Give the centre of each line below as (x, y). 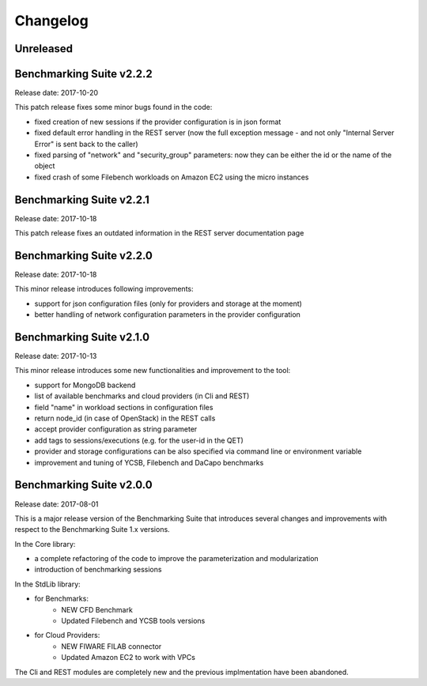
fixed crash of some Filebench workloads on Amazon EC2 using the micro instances (172, 177)
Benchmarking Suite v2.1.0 (82, 337)
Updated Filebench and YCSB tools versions (133, 621)
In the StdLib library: (47, 584)
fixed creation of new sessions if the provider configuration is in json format (158, 122)
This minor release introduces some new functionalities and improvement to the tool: (153, 371)
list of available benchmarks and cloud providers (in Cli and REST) (142, 396)
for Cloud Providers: (67, 635)
